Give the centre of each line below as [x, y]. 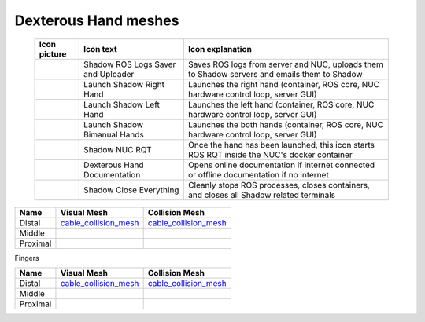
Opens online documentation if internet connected [281, 165]
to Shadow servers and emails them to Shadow [275, 74]
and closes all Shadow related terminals [262, 195]
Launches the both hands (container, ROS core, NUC [286, 124]
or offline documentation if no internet [259, 174]
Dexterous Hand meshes [97, 20]
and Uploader [109, 74]
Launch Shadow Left [122, 104]
